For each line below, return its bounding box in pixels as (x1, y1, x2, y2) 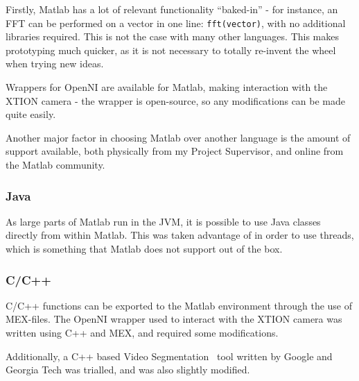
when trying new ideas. (6, 56, 104, 71)
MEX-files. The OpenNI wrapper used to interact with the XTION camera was (6, 312, 342, 326)
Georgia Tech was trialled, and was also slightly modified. (6, 362, 250, 377)
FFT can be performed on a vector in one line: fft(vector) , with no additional (6, 15, 346, 30)
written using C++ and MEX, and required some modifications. (6, 325, 279, 339)
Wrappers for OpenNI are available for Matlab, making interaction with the (6, 80, 328, 94)
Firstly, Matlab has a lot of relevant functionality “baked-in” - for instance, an (6, 2, 338, 16)
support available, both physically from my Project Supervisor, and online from (6, 144, 344, 158)
